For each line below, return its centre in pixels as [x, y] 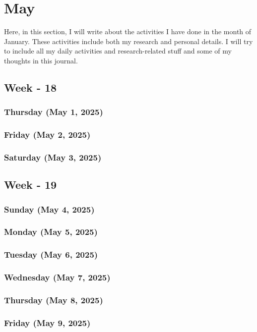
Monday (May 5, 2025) [51, 232]
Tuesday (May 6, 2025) [51, 254]
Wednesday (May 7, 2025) [57, 277]
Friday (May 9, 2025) [47, 322]
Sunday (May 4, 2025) [49, 209]
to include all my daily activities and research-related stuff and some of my [118, 51]
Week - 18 [31, 87]
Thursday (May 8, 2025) [54, 300]
